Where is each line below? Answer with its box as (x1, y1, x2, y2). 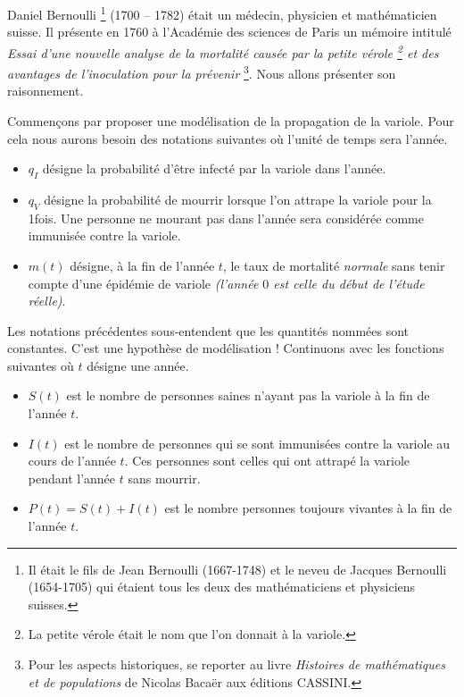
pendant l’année (28, 468, 116, 487)
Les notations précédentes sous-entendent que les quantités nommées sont (7, 321, 410, 340)
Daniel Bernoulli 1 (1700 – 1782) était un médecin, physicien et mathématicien (7, 3, 437, 23)
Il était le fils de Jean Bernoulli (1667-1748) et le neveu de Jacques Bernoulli (28, 559, 447, 578)
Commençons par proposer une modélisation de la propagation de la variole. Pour (7, 111, 454, 130)
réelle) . (28, 291, 66, 310)
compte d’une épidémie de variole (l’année (28, 273, 259, 292)
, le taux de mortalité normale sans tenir (222, 256, 445, 274)
